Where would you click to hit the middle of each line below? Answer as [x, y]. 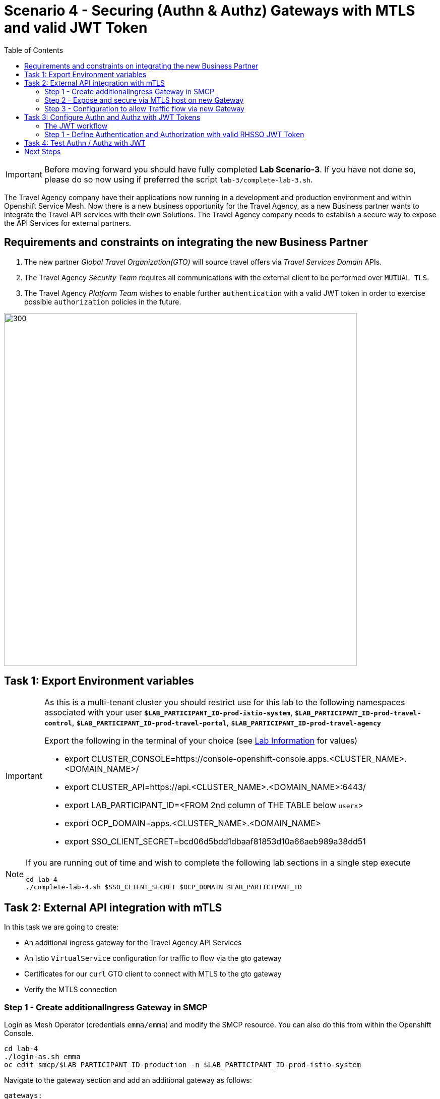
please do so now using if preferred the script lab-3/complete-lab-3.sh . [178, 179]
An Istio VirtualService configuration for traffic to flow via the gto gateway [153, 958]
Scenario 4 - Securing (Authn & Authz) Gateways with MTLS [210, 11]
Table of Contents [34, 50]
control [58, 723]
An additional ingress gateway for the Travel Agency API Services [133, 943]
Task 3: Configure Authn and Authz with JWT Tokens [112, 117]
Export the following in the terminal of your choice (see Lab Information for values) [201, 741]
